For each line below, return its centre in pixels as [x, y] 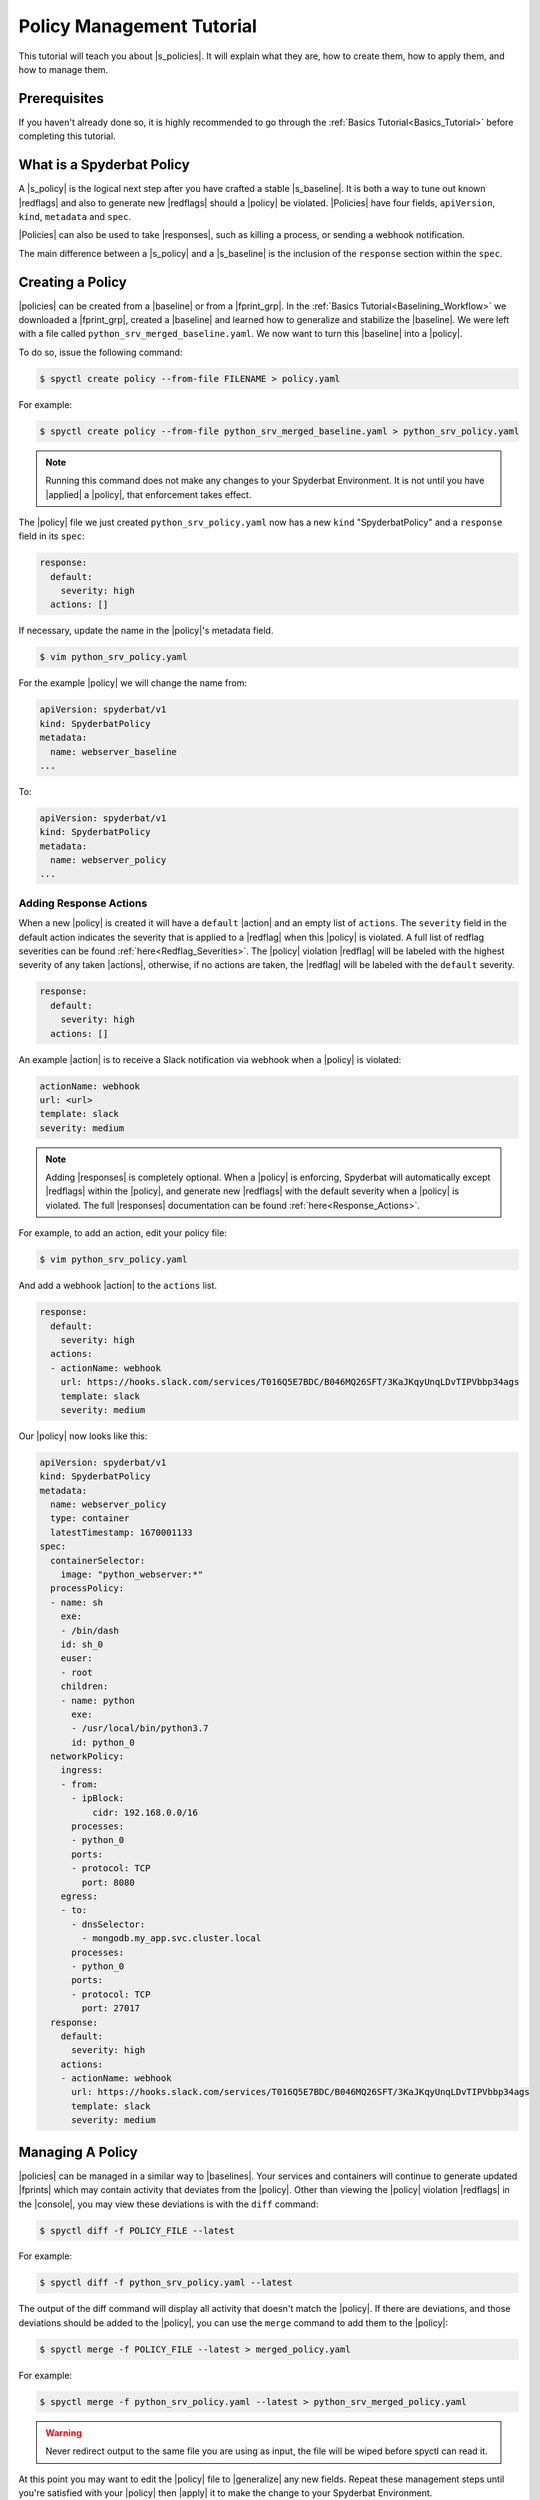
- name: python [97, 1700]
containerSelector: [98, 1560]
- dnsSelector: [108, 1924]
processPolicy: [87, 1588]
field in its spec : [51, 536]
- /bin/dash [90, 1630]
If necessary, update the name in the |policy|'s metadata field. [146, 631]
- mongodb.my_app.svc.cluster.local [171, 1938]
